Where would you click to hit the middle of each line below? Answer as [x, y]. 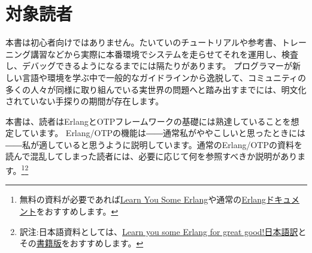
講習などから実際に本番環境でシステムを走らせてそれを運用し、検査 [164, 54]
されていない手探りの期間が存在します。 [85, 101]
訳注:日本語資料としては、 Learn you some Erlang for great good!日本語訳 [159, 231]
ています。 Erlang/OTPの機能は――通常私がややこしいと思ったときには [164, 133]
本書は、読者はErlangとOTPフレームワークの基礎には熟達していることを [148, 121]
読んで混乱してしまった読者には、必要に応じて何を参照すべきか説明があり [152, 156]
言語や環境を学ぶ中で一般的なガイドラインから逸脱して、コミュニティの [164, 77]
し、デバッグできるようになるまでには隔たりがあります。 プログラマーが [149, 66]
